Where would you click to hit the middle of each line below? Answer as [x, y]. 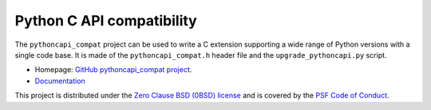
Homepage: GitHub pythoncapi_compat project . [113, 70]
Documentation [60, 81]
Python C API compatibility [106, 21]
